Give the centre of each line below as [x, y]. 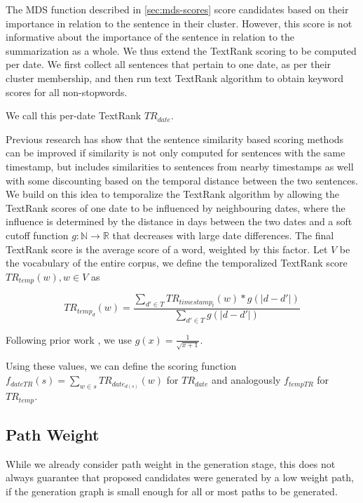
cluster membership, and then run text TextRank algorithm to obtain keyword [175, 78]
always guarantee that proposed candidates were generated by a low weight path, [180, 477]
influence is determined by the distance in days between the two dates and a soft [179, 221]
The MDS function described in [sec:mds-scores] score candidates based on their [177, 9]
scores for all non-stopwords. [67, 92]
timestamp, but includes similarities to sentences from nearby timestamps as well [180, 166]
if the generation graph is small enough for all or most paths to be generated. [172, 491]
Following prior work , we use [69, 339]
